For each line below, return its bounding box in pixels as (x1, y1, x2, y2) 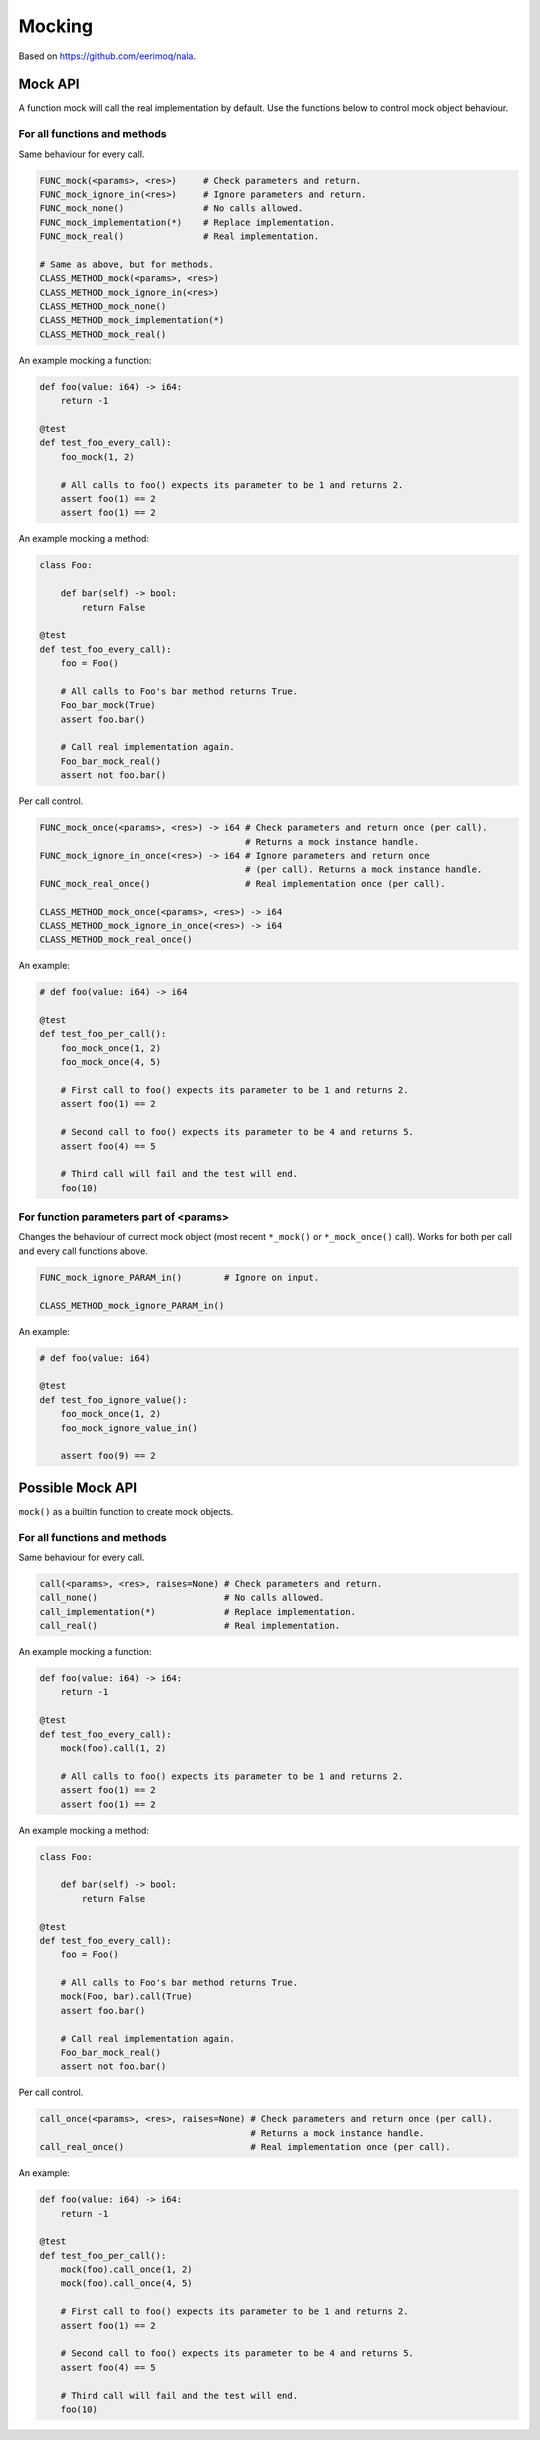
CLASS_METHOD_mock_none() (39, 301, 167, 312)
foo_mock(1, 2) (60, 451, 135, 462)
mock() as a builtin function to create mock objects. (18, 1505, 234, 1517)
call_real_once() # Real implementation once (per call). (39, 2141, 452, 2153)
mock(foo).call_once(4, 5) (60, 2278, 194, 2289)
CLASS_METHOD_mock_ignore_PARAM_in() (39, 1300, 225, 1311)
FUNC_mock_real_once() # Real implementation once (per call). (39, 878, 446, 889)
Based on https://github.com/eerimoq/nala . (18, 50, 197, 62)
